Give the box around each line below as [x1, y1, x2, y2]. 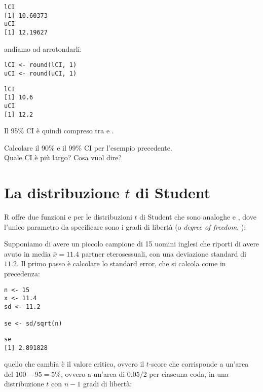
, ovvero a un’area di [61, 368, 125, 379]
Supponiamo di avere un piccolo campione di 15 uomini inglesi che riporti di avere [4, 238, 259, 249]
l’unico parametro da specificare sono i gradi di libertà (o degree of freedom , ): [4, 221, 246, 232]
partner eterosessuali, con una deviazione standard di [81, 248, 246, 259]
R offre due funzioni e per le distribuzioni [4, 211, 132, 222]
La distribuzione [4, 182, 120, 203]
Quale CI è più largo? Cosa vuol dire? [4, 152, 122, 163]
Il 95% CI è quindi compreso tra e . [4, 125, 114, 136]
